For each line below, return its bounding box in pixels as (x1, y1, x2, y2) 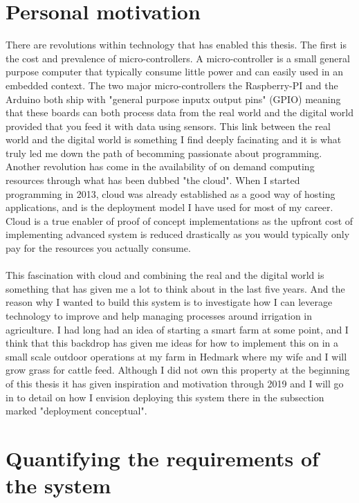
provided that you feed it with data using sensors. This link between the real (6, 118, 331, 133)
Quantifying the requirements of (6, 443, 319, 472)
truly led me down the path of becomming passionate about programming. (6, 145, 322, 160)
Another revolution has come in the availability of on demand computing (6, 159, 315, 174)
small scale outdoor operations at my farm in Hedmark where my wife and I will (6, 349, 347, 363)
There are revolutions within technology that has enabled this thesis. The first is (6, 37, 347, 52)
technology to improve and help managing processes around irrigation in (6, 309, 313, 322)
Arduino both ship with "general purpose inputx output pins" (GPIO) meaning (6, 91, 341, 106)
